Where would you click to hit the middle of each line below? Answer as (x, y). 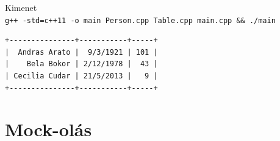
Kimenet (21, 7)
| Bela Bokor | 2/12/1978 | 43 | (81, 64)
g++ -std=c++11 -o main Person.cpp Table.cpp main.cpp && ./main (140, 20)
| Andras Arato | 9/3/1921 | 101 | (81, 52)
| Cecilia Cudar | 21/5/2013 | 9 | (81, 76)
